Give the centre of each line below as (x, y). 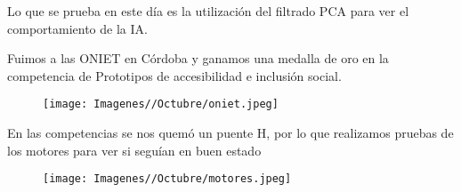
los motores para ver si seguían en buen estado (134, 150)
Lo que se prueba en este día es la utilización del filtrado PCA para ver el (208, 11)
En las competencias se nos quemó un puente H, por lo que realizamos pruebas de (230, 133)
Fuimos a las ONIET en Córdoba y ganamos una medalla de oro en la (198, 58)
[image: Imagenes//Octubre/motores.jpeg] (167, 179)
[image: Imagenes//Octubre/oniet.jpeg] (161, 104)
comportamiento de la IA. (77, 28)
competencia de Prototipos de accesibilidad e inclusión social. (174, 75)
